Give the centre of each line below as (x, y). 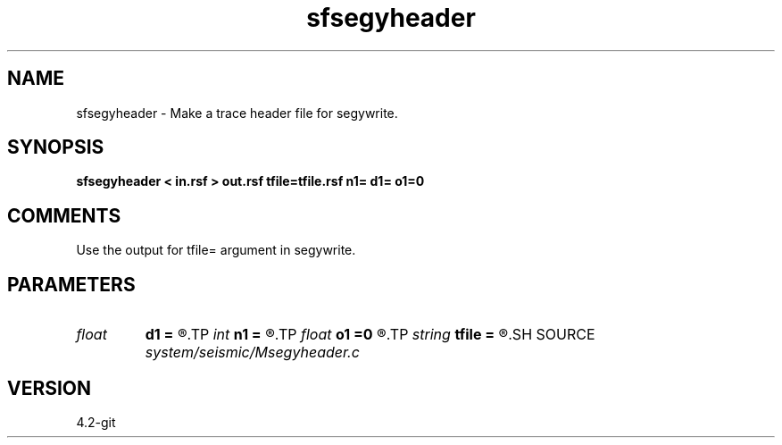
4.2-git (96, 422)
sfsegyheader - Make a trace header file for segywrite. (237, 113)
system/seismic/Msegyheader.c (252, 353)
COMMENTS (64, 215)
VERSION (50, 388)
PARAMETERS (71, 284)
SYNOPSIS (56, 147)
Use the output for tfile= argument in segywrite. (216, 250)
